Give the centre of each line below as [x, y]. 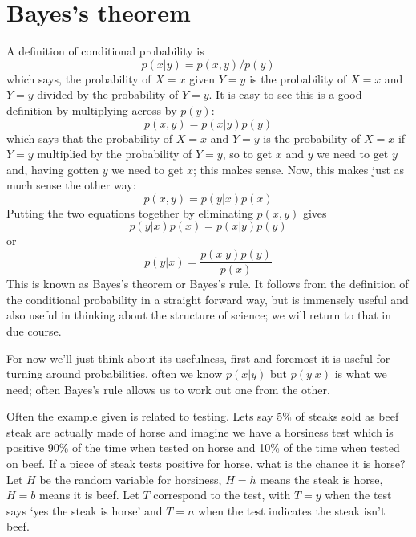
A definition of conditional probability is [105, 51]
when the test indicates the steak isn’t [292, 510]
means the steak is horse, [321, 479]
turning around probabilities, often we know [115, 374]
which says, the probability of [79, 78]
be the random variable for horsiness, [131, 479]
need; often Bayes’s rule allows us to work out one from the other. [168, 389]
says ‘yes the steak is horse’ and [85, 510]
